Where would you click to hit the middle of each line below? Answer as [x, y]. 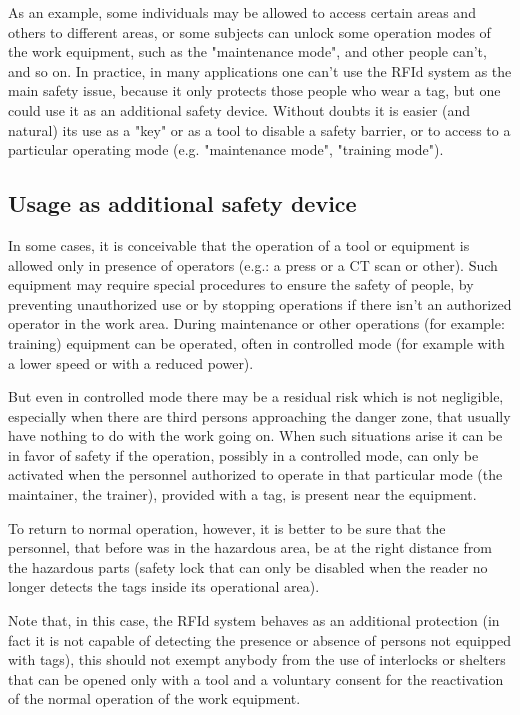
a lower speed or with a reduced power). [131, 362]
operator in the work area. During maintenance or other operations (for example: [256, 323]
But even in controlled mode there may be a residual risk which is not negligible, [256, 396]
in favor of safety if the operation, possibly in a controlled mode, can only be [243, 454]
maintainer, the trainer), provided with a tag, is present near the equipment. [242, 494]
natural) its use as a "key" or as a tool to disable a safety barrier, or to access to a [259, 129]
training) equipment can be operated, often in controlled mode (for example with [256, 342]
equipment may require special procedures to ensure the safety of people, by [241, 284]
